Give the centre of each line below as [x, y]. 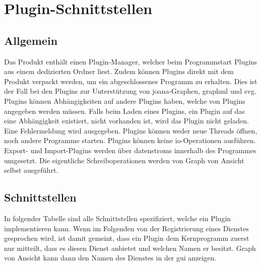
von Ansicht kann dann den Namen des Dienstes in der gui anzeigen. [110, 258]
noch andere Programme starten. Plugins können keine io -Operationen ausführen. [130, 140]
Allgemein [31, 40]
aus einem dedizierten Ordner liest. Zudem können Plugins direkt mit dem [119, 71]
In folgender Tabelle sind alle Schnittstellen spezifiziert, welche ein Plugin [118, 218]
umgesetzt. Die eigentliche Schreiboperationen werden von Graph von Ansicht [124, 160]
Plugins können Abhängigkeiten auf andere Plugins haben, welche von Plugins [125, 101]
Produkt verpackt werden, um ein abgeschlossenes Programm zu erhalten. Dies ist [131, 81]
